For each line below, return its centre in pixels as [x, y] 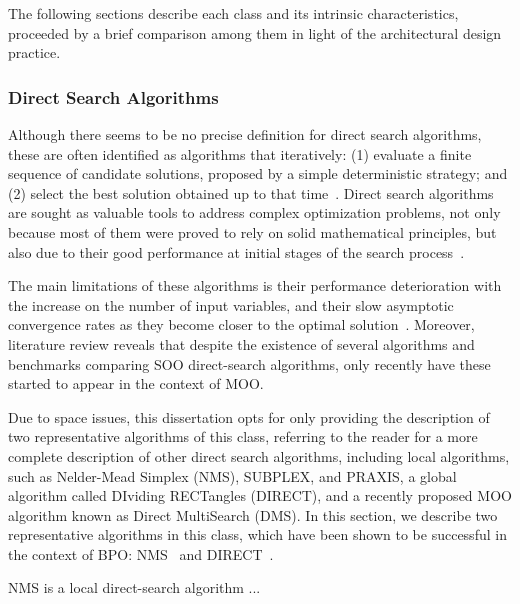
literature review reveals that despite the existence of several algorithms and [241, 343]
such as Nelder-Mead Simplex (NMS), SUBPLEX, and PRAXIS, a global [232, 475]
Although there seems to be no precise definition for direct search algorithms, [245, 134]
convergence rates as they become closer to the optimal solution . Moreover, [241, 324]
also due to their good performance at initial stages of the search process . [236, 251]
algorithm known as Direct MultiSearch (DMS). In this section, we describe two [253, 514]
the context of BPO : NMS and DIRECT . [141, 553]
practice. [34, 52]
